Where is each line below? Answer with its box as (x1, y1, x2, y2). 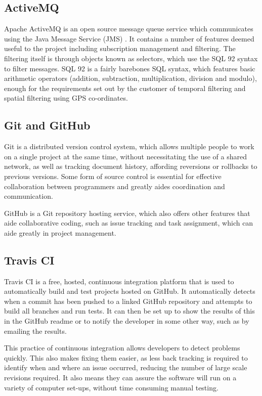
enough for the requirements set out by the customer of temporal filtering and (4, 82, 246, 93)
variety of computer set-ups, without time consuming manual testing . (4, 382, 219, 392)
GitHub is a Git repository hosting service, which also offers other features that (4, 207, 250, 218)
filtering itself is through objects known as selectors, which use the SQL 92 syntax (4, 53, 258, 63)
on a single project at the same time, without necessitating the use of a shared (4, 151, 247, 161)
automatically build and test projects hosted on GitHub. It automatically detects (4, 286, 255, 296)
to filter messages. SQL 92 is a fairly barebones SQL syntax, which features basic (4, 63, 255, 73)
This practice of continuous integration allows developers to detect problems (4, 342, 240, 353)
